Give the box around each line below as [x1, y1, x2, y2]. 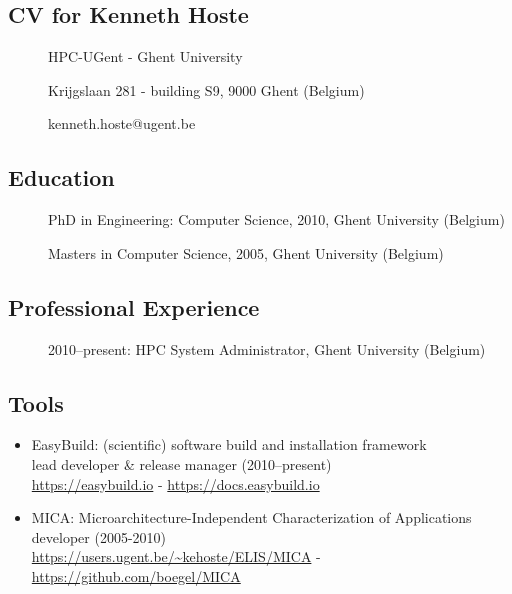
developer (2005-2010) [31, 526, 167, 547]
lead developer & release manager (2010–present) [31, 453, 332, 474]
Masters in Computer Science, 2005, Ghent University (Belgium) [48, 242, 444, 263]
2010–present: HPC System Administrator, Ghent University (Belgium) [48, 338, 486, 359]
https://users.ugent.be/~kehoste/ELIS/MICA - [31, 546, 321, 567]
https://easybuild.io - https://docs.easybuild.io [31, 473, 320, 494]
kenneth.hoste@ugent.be [48, 113, 196, 134]
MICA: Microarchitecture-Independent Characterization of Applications [31, 507, 472, 528]
